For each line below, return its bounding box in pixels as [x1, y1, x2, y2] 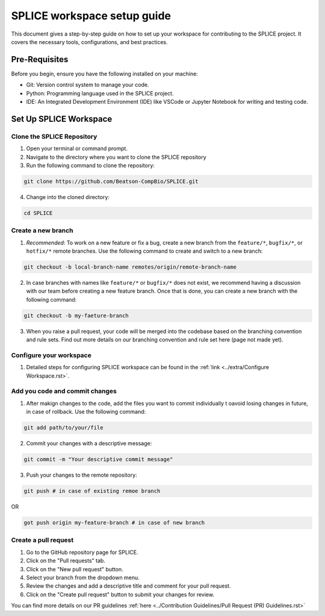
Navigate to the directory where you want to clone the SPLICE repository [26, 153, 207, 160]
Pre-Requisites [11, 54, 69, 65]
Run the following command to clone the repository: [26, 162, 155, 169]
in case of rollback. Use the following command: [26, 408, 146, 416]
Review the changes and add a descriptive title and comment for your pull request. [26, 582, 231, 589]
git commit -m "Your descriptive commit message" [23, 456, 173, 463]
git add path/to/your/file [23, 424, 104, 431]
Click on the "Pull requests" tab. [26, 557, 105, 564]
